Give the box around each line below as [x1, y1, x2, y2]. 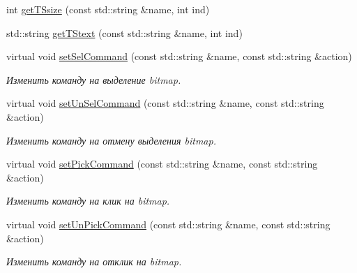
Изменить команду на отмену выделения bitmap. [6, 133, 216, 147]
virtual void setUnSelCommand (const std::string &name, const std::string [6, 96, 324, 110]
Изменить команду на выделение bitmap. [6, 72, 181, 87]
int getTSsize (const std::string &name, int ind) [6, 2, 210, 16]
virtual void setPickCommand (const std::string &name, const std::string [6, 156, 318, 171]
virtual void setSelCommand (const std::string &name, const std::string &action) [6, 49, 352, 64]
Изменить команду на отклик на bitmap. [6, 254, 182, 269]
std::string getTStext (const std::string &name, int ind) [6, 25, 243, 40]
